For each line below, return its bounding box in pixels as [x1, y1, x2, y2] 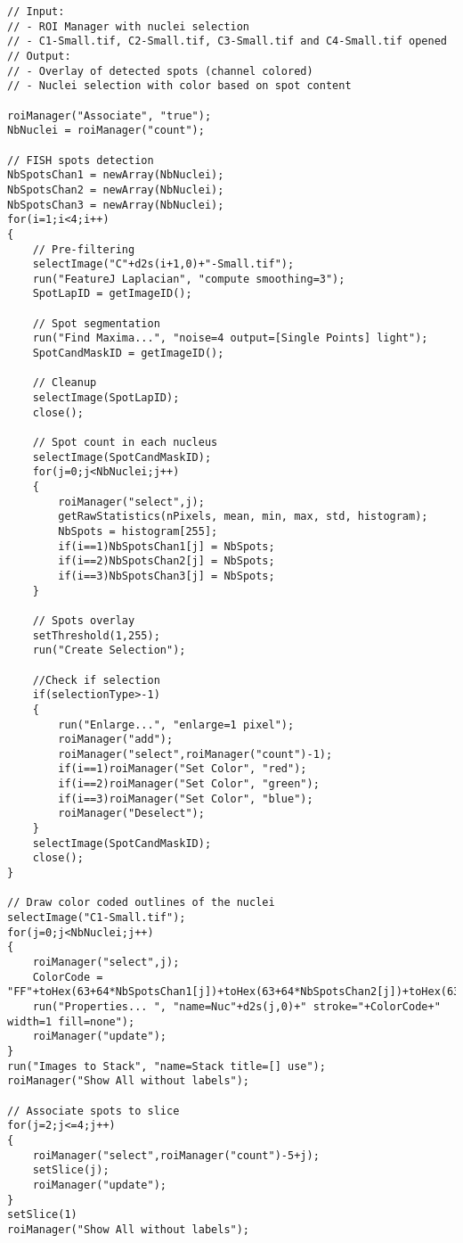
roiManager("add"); [58, 733, 174, 746]
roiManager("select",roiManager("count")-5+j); [32, 1148, 320, 1162]
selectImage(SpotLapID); [32, 391, 180, 405]
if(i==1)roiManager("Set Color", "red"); [58, 762, 307, 776]
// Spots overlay [32, 613, 135, 627]
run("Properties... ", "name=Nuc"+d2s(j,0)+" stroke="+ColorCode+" [32, 1000, 441, 1013]
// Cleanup [32, 376, 97, 390]
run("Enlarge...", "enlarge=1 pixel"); [58, 718, 295, 731]
